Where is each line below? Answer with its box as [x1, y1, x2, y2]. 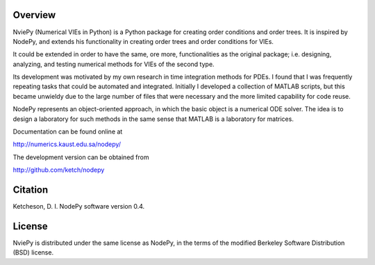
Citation [12, 184, 49, 196]
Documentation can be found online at [12, 127, 123, 136]
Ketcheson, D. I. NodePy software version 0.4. [12, 202, 145, 211]
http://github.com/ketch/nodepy [12, 166, 105, 174]
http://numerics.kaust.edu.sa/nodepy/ [12, 140, 122, 149]
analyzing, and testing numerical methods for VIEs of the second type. [12, 60, 215, 68]
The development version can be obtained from [12, 153, 149, 161]
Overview [12, 9, 56, 21]
